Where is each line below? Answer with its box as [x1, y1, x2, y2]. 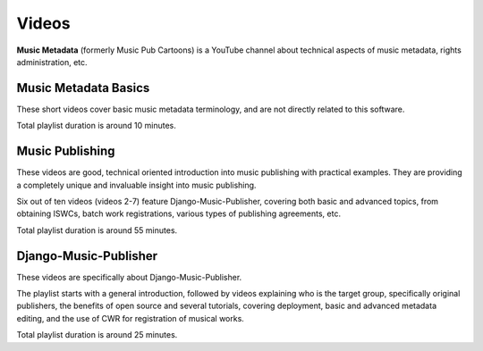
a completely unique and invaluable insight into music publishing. [16, 180, 257, 190]
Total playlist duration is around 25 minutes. [16, 330, 178, 340]
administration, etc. [16, 56, 89, 67]
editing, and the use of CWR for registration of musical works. [16, 313, 245, 323]
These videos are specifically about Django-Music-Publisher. [16, 272, 242, 282]
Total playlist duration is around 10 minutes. [16, 121, 176, 131]
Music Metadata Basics [16, 80, 150, 96]
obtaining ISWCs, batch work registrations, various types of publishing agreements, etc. [16, 208, 342, 219]
